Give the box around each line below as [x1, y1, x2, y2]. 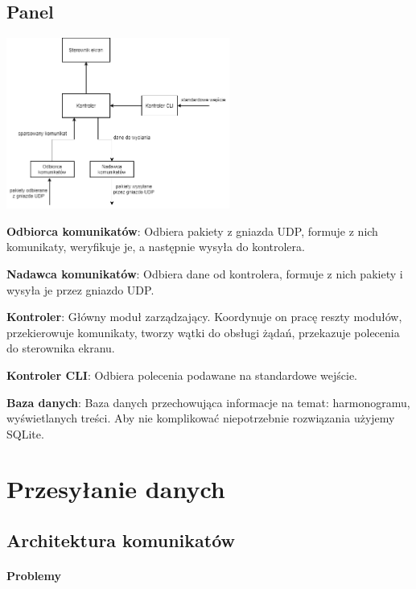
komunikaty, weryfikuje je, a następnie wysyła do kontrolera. [6, 238, 305, 255]
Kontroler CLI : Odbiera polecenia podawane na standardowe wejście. [6, 366, 357, 383]
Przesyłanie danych [6, 472, 225, 505]
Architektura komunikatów [6, 528, 235, 553]
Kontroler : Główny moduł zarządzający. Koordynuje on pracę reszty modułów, [6, 308, 402, 325]
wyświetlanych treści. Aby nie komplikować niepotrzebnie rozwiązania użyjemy [6, 410, 395, 426]
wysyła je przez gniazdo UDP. [6, 281, 154, 298]
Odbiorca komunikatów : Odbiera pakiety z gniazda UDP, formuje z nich [6, 222, 378, 239]
